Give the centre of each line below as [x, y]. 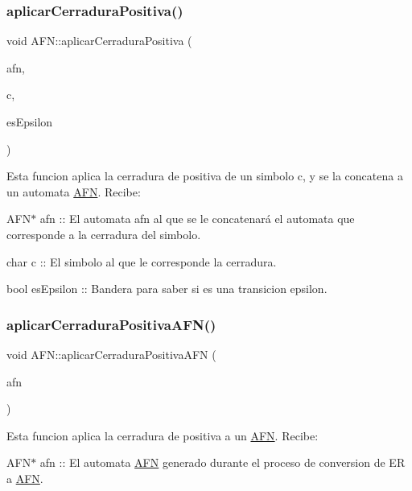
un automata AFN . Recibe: [74, 191]
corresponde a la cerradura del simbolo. [104, 234]
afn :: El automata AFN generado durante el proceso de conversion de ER [222, 462]
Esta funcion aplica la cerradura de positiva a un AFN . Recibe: [163, 435]
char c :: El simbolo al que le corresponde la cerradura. [142, 261]
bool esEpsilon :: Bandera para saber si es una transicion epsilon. [167, 289]
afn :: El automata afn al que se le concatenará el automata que [197, 219]
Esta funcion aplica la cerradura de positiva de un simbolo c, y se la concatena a [205, 176]
